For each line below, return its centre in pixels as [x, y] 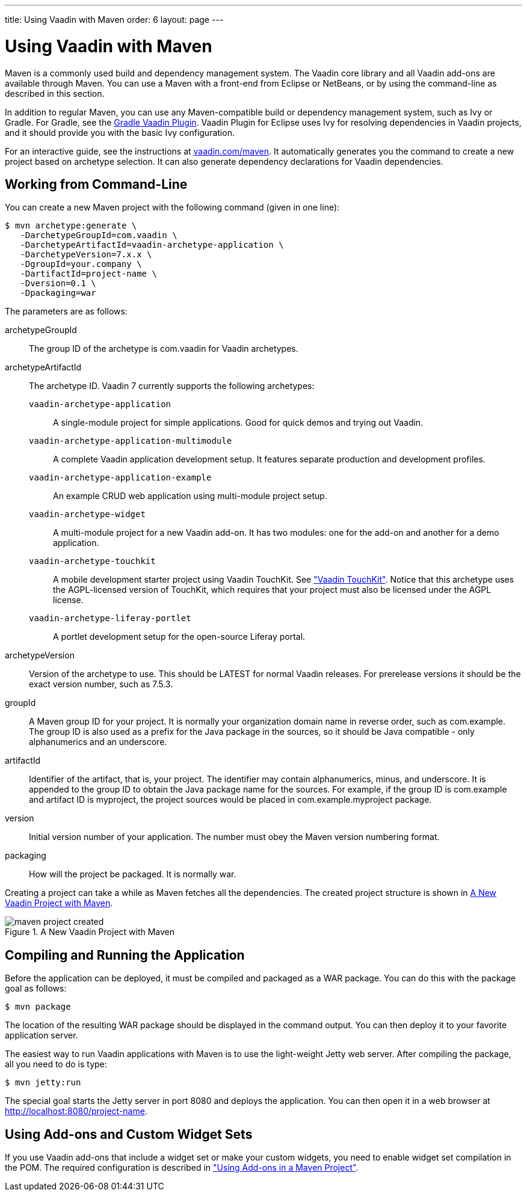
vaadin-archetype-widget [87, 514]
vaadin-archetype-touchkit [92, 561]
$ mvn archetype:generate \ [71, 226]
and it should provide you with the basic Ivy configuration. [120, 132]
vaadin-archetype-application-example [120, 478]
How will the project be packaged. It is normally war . [133, 874]
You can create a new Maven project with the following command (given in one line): [172, 207]
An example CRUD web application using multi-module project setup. [190, 496]
